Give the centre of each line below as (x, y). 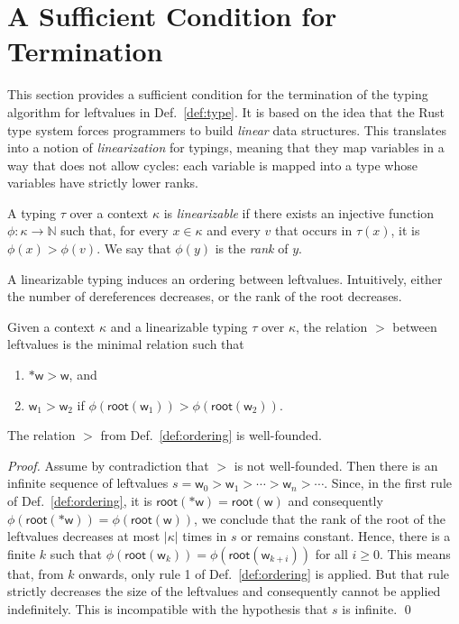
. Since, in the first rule (388, 483)
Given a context (51, 326)
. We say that (134, 248)
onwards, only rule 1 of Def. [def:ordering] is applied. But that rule (264, 573)
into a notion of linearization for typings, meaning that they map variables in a (226, 147)
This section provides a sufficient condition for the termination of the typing (218, 94)
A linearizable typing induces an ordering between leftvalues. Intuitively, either (225, 278)
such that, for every (115, 230)
